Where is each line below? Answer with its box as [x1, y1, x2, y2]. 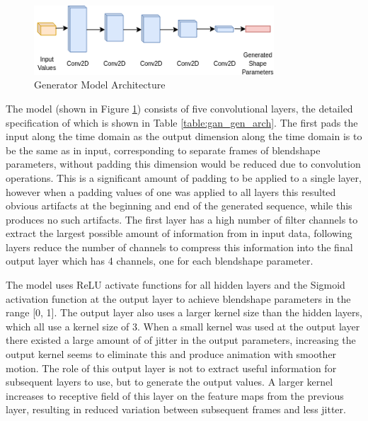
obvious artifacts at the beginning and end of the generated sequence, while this [6, 198, 352, 213]
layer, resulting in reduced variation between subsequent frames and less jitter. [6, 402, 346, 417]
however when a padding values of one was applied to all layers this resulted [6, 184, 336, 199]
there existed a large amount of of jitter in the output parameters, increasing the [6, 333, 356, 347]
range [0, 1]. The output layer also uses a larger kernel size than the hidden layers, [6, 305, 362, 320]
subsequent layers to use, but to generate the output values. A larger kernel [6, 374, 333, 389]
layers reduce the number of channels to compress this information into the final [6, 239, 353, 254]
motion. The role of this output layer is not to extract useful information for [6, 360, 337, 375]
